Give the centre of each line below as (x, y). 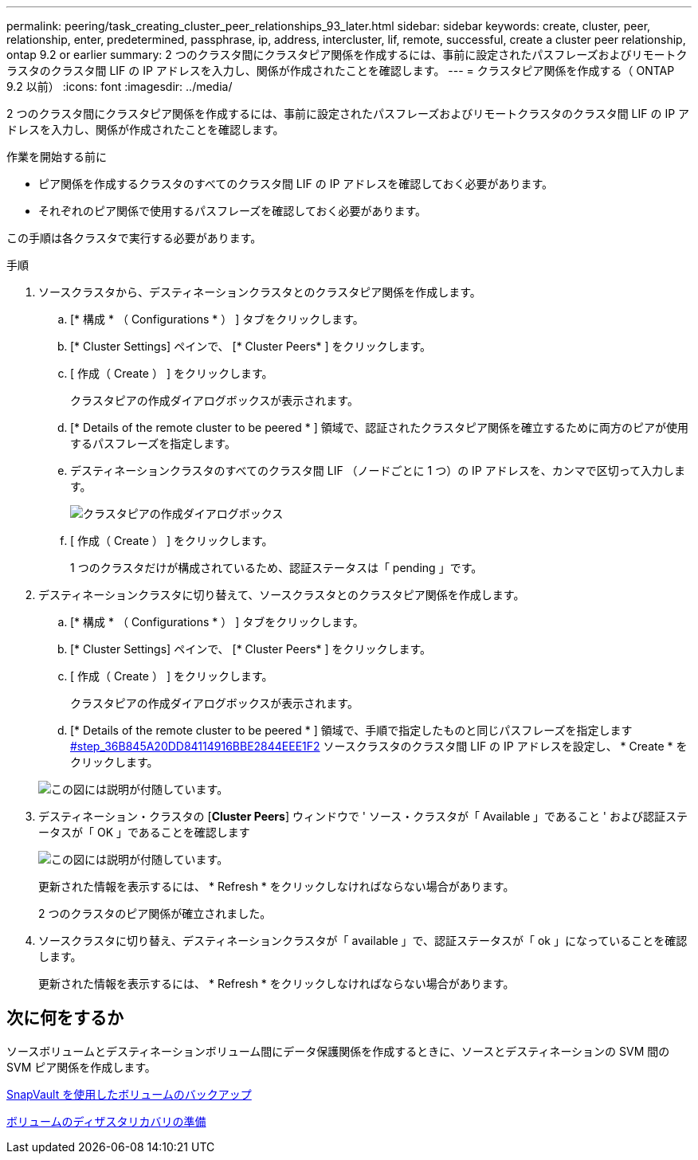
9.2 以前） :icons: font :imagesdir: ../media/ (120, 86)
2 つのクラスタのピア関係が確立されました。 (155, 913)
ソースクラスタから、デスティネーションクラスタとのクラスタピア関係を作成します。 (260, 292)
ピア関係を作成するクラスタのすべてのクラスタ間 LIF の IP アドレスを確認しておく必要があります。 (296, 184)
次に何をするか (65, 1018)
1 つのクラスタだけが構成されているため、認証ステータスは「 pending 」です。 (276, 568)
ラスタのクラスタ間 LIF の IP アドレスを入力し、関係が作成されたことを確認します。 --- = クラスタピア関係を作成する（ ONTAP (341, 71)
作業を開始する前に (57, 157)
